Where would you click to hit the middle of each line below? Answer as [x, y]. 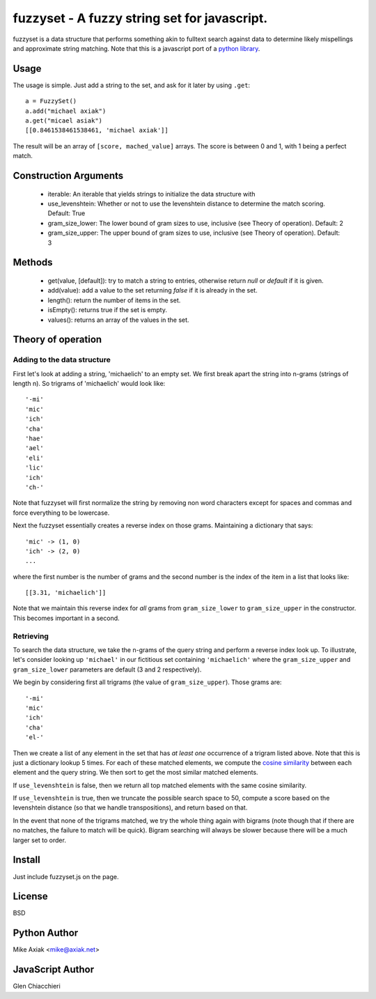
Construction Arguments [68, 176]
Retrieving [31, 636]
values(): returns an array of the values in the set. [118, 320]
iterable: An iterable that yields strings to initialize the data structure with [151, 194]
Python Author [46, 933]
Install [27, 860]
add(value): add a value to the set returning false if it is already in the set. [152, 291]
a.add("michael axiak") [66, 111]
